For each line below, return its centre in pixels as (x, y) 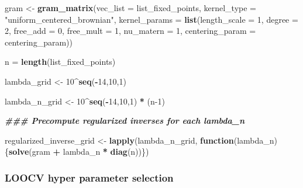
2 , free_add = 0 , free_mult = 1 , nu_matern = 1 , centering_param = (130, 31)
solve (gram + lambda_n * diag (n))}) (79, 152)
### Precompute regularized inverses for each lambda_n (125, 121)
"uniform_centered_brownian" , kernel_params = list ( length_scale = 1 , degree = (151, 19)
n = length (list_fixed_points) (60, 62)
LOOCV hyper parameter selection (89, 177)
